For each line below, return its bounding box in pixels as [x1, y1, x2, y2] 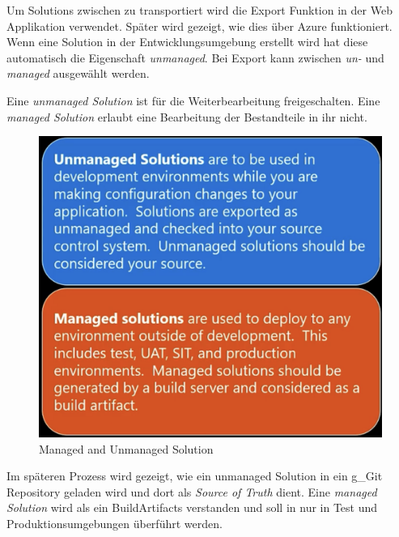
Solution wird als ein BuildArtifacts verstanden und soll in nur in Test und [6, 499, 378, 516]
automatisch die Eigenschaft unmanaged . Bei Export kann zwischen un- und [6, 49, 384, 66]
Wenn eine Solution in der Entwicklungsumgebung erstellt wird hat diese [6, 33, 368, 50]
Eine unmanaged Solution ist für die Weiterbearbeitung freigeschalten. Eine [6, 92, 380, 109]
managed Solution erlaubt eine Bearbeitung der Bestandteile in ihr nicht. [6, 108, 367, 125]
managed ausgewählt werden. [6, 65, 150, 82]
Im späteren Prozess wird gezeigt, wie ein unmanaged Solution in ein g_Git [6, 467, 383, 484]
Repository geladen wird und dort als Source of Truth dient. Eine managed [6, 483, 377, 500]
